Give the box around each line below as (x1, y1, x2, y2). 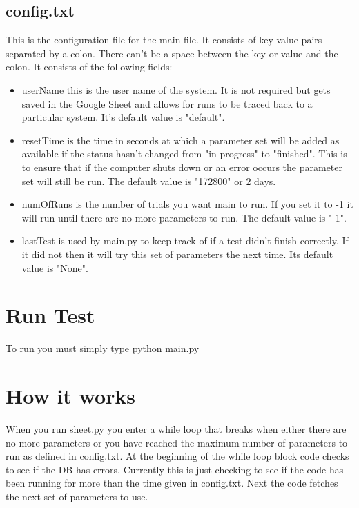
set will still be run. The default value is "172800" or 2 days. (21, 173, 276, 188)
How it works (6, 382, 136, 410)
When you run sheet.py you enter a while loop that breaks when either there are (6, 421, 347, 436)
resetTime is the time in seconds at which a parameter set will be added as (21, 133, 340, 147)
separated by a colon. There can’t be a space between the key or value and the (6, 46, 338, 60)
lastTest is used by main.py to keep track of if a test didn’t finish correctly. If (21, 233, 349, 248)
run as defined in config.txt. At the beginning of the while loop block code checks (6, 449, 349, 463)
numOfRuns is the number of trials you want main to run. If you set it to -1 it (21, 197, 353, 211)
